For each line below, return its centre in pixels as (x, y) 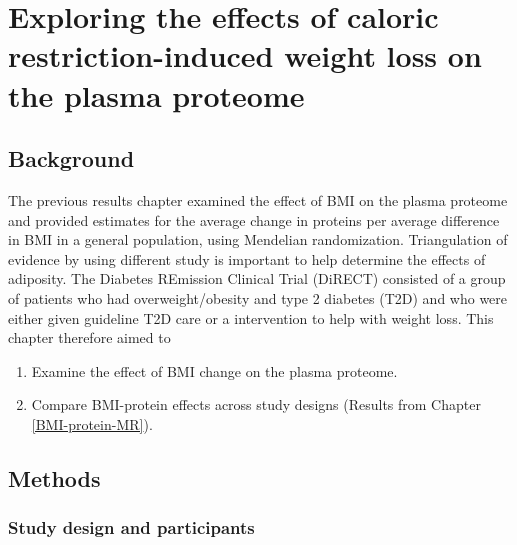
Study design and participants (131, 527)
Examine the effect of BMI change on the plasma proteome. (214, 370)
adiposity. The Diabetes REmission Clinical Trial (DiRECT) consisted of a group (257, 278)
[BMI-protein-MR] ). (92, 423)
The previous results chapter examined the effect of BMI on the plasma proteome (258, 199)
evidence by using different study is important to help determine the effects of (247, 258)
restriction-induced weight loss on (245, 55)
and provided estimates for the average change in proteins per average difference (254, 219)
